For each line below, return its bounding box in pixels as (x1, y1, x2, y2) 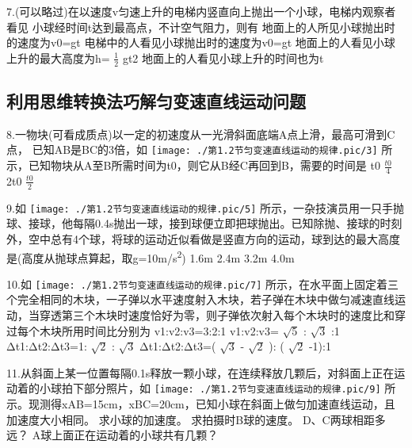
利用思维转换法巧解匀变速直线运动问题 (6, 89, 306, 113)
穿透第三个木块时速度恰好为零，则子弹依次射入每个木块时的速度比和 (39, 307, 395, 324)
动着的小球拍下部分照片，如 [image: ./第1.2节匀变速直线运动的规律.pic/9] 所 (6, 380, 396, 396)
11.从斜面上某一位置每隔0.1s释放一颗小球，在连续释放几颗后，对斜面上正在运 (6, 364, 406, 381)
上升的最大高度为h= (6, 49, 110, 66)
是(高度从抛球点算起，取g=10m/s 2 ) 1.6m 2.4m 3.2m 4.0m (6, 247, 295, 266)
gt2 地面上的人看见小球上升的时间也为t (122, 49, 324, 66)
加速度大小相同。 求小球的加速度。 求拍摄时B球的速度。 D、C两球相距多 (6, 411, 386, 427)
